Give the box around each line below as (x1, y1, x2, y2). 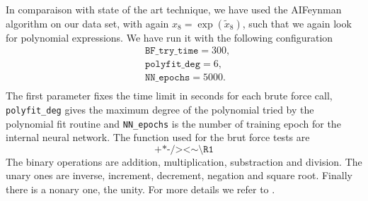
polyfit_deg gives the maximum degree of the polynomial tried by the (6, 102, 314, 116)
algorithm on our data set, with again (6, 16, 169, 30)
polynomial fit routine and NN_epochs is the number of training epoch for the (6, 116, 341, 130)
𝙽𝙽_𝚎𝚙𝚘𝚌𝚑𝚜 (144, 73, 190, 83)
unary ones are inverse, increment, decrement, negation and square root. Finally (6, 168, 352, 183)
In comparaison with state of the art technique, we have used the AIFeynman (6, 2, 342, 16)
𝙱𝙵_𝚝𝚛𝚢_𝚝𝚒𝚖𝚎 (144, 46, 199, 56)
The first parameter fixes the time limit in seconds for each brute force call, (6, 88, 333, 103)
